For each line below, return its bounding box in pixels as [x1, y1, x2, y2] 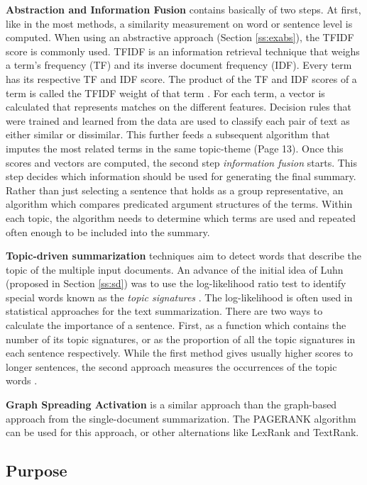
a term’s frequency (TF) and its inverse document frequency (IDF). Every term [6, 57, 352, 72]
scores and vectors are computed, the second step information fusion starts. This [6, 155, 358, 169]
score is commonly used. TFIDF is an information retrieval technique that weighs [6, 43, 360, 58]
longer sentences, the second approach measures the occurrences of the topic [6, 359, 337, 374]
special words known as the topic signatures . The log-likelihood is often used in [6, 289, 353, 304]
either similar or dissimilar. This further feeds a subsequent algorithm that [6, 127, 330, 142]
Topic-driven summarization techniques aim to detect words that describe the [6, 248, 361, 263]
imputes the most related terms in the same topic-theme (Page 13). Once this [6, 140, 344, 155]
